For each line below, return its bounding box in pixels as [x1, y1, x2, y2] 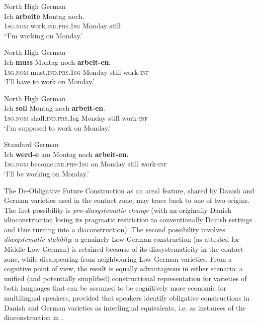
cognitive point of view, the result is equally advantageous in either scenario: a [4, 263, 243, 274]
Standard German [4, 139, 59, 150]
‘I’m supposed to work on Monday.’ [4, 122, 111, 133]
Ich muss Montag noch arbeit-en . [4, 56, 111, 67]
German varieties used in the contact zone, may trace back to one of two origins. [4, 195, 250, 205]
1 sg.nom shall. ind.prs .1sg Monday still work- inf [4, 112, 148, 123]
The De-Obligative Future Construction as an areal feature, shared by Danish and [4, 185, 255, 195]
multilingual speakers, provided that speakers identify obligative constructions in [4, 293, 250, 303]
